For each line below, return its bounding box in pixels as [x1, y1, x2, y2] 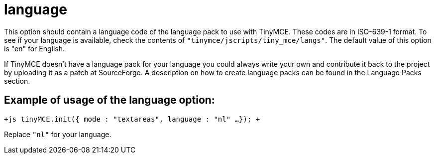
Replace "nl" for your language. [4, 130, 111, 139]
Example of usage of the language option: [4, 94, 215, 107]
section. [4, 76, 30, 85]
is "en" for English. [4, 44, 65, 53]
